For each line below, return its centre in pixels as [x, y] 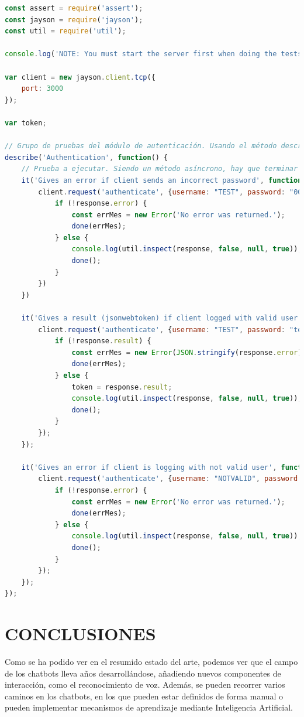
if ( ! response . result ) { [103, 341]
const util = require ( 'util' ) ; [65, 31]
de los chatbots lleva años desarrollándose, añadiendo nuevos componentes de [143, 673]
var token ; [26, 123]
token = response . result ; [122, 387]
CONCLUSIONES [80, 634]
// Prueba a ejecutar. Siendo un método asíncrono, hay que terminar [160, 169]
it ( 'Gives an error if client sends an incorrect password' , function [162, 180]
